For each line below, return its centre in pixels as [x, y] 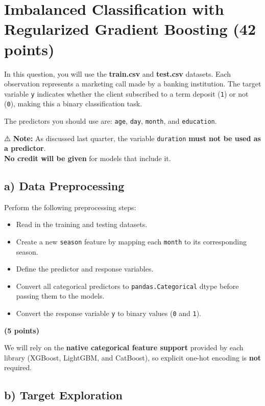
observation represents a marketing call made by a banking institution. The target [133, 84]
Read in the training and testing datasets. [82, 224]
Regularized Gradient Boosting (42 [130, 29]
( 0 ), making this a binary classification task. [73, 104]
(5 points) [22, 330]
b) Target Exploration [63, 395]
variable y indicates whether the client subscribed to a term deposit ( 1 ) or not [126, 93]
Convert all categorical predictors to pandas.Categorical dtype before [127, 286]
